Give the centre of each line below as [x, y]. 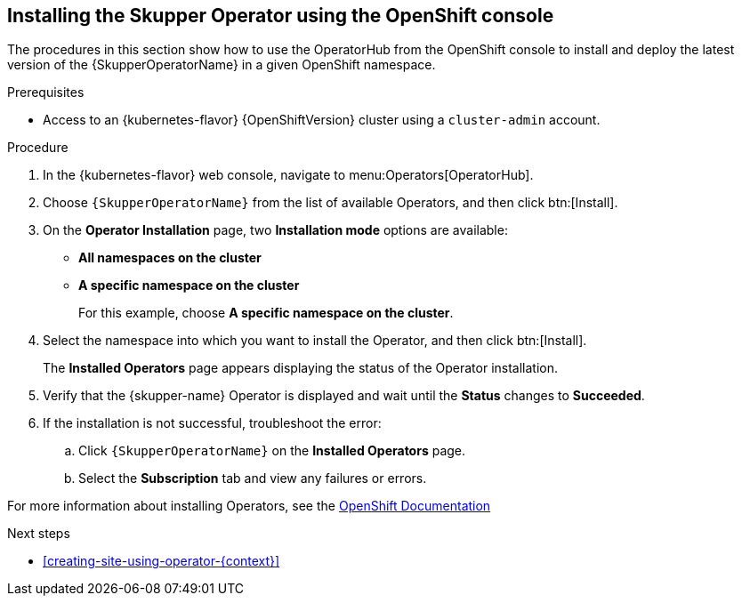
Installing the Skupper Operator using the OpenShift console [281, 16]
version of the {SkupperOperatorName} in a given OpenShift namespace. [222, 65]
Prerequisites [46, 92]
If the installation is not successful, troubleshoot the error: [212, 423]
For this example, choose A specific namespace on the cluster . [266, 313]
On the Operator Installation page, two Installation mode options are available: [275, 230]
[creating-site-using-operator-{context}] [161, 561]
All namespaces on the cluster [170, 258]
